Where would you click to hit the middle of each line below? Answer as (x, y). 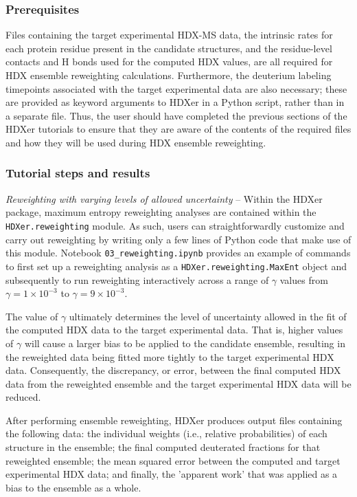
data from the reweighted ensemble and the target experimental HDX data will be (178, 383)
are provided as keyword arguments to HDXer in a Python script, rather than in (175, 102)
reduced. (23, 397)
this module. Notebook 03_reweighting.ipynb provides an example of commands (178, 253)
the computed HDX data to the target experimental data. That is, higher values (174, 330)
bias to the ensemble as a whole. (73, 487)
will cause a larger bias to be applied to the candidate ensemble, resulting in (185, 343)
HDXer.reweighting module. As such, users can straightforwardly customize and (175, 225)
